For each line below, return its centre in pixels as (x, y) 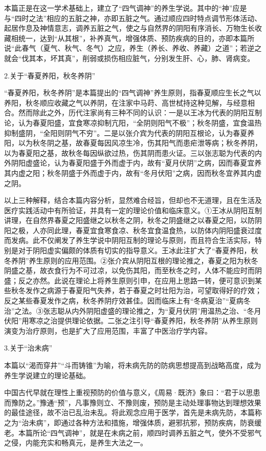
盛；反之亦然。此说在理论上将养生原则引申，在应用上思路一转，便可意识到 (129, 280)
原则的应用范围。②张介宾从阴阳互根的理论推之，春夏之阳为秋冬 (151, 260)
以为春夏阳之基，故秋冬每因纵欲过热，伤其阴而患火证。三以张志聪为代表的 (129, 152)
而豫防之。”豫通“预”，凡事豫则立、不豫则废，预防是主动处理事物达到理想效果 (133, 402)
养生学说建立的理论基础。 (47, 375)
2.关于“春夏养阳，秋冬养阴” (50, 75)
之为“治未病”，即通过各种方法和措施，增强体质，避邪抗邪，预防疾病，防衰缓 (133, 422)
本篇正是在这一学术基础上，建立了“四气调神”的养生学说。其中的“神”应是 (126, 8)
